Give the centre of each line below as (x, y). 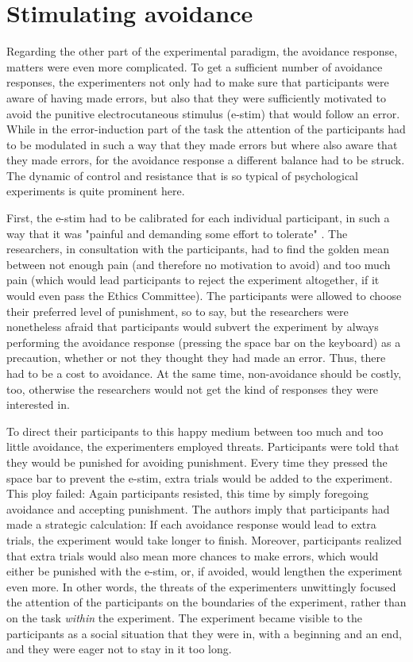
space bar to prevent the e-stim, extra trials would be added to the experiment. (200, 477)
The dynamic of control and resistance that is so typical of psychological (183, 175)
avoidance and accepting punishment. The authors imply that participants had (198, 508)
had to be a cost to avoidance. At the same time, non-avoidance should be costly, (204, 373)
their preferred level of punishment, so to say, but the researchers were (178, 311)
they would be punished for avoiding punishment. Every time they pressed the (197, 462)
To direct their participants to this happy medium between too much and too (195, 431)
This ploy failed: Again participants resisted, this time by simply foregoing (187, 493)
